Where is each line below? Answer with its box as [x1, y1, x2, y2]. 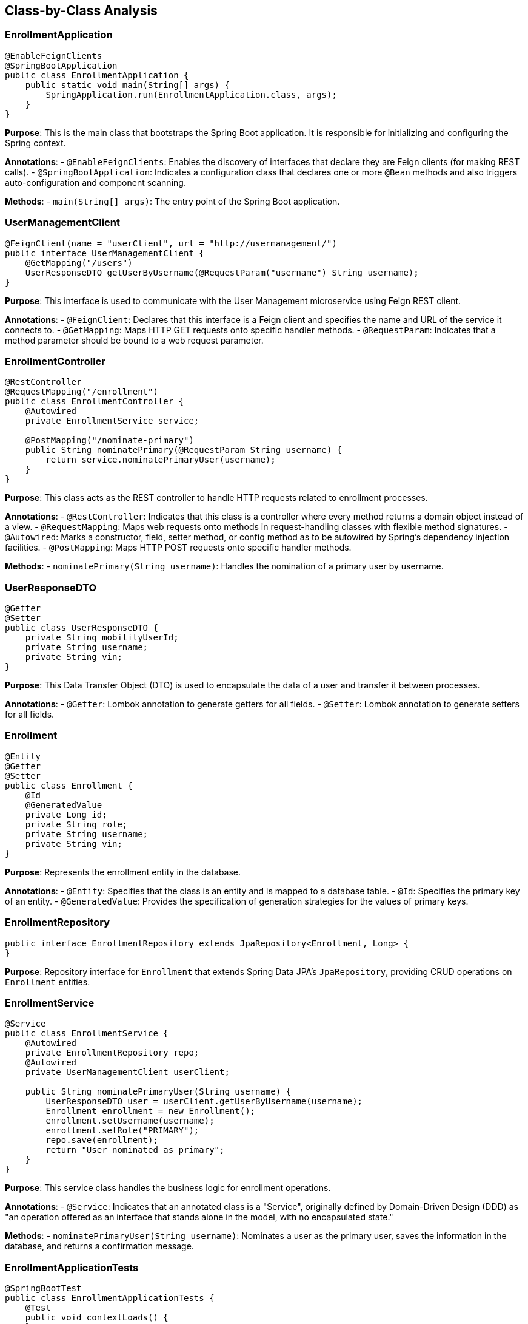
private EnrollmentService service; [25, 416, 199, 426]
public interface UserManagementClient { [5, 248, 204, 258]
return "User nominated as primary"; [45, 1145, 225, 1155]
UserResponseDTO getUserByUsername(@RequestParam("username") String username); [25, 267, 419, 277]
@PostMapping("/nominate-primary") [25, 435, 194, 446]
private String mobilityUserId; [25, 633, 179, 643]
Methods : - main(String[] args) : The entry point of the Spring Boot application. [5, 195, 340, 206]
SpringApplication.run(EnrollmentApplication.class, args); [45, 89, 337, 100]
